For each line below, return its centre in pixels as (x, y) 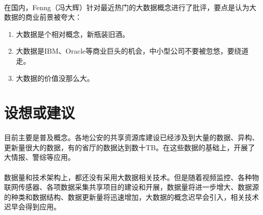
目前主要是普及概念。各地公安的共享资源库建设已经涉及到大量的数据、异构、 (131, 137)
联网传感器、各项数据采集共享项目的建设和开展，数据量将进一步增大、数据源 (131, 187)
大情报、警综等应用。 (39, 157)
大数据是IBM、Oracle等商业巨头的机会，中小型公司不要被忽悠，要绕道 (132, 51)
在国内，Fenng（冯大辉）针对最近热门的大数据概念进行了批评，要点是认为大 (130, 7)
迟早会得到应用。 (32, 207)
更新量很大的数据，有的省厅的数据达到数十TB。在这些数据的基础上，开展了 (130, 147)
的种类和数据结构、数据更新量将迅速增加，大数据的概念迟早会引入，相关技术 (131, 197)
